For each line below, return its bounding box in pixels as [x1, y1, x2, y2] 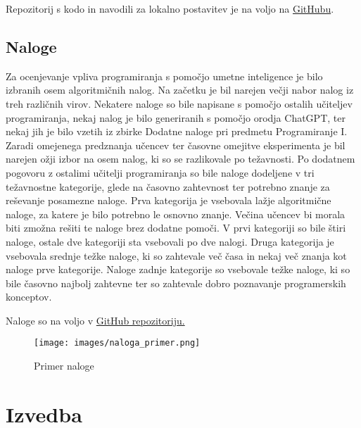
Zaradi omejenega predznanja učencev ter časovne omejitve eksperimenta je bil [6, 137, 346, 152]
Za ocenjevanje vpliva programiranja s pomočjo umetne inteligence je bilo [6, 68, 323, 83]
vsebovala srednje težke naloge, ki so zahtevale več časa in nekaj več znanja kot [6, 248, 347, 263]
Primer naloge [34, 358, 94, 373]
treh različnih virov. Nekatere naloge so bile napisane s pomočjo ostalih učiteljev [6, 96, 353, 111]
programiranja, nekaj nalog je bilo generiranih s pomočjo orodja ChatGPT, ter [6, 110, 346, 125]
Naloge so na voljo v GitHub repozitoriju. [6, 313, 185, 327]
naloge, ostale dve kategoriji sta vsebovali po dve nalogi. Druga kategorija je [6, 234, 334, 248]
